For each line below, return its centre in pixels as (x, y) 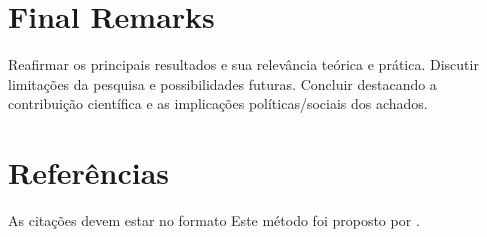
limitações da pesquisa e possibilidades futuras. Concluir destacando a (222, 83)
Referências (89, 172)
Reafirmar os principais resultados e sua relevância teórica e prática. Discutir (243, 64)
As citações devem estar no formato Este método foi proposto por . (214, 220)
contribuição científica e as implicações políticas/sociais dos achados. (218, 103)
